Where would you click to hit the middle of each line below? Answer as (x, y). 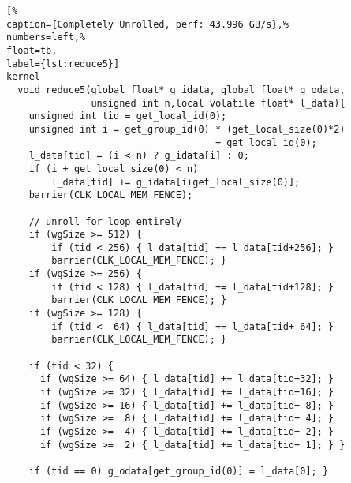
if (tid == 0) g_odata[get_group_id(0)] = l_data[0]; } (179, 471)
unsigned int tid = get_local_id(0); (128, 116)
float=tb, (32, 50)
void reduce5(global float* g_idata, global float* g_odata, (181, 90)
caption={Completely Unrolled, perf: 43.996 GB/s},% (147, 24)
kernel (23, 77)
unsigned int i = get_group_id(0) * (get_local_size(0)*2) (187, 129)
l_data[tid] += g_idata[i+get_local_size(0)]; (176, 182)
